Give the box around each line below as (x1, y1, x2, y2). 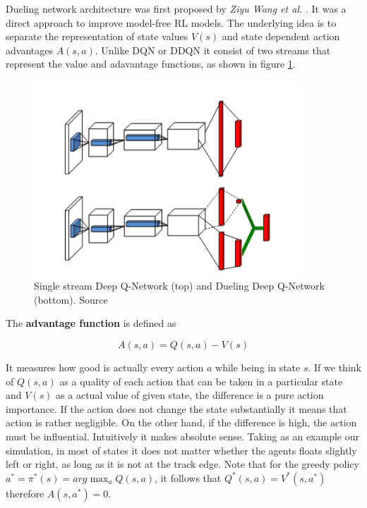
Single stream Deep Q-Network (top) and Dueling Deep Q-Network (34, 278, 325, 293)
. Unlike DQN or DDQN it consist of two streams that (95, 42, 331, 57)
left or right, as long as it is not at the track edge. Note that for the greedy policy (6, 457, 359, 471)
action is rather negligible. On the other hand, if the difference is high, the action (6, 415, 357, 430)
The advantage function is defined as (6, 316, 176, 330)
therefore (6, 485, 44, 500)
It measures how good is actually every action (6, 359, 204, 374)
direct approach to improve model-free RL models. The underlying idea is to (6, 15, 337, 30)
